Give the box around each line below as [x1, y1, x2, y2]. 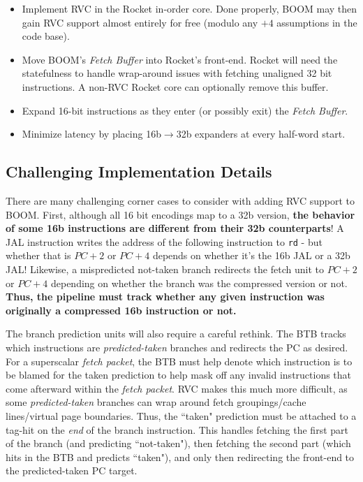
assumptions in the [276, 15, 357, 29]
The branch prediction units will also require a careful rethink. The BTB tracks [6, 326, 346, 341]
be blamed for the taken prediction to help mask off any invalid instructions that [6, 367, 352, 382]
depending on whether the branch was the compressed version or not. [50, 275, 348, 290]
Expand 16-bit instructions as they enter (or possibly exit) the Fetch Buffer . [22, 103, 348, 117]
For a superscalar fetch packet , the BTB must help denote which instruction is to [6, 353, 353, 368]
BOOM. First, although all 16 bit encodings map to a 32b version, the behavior [6, 207, 355, 221]
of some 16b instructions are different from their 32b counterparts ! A [6, 221, 344, 235]
